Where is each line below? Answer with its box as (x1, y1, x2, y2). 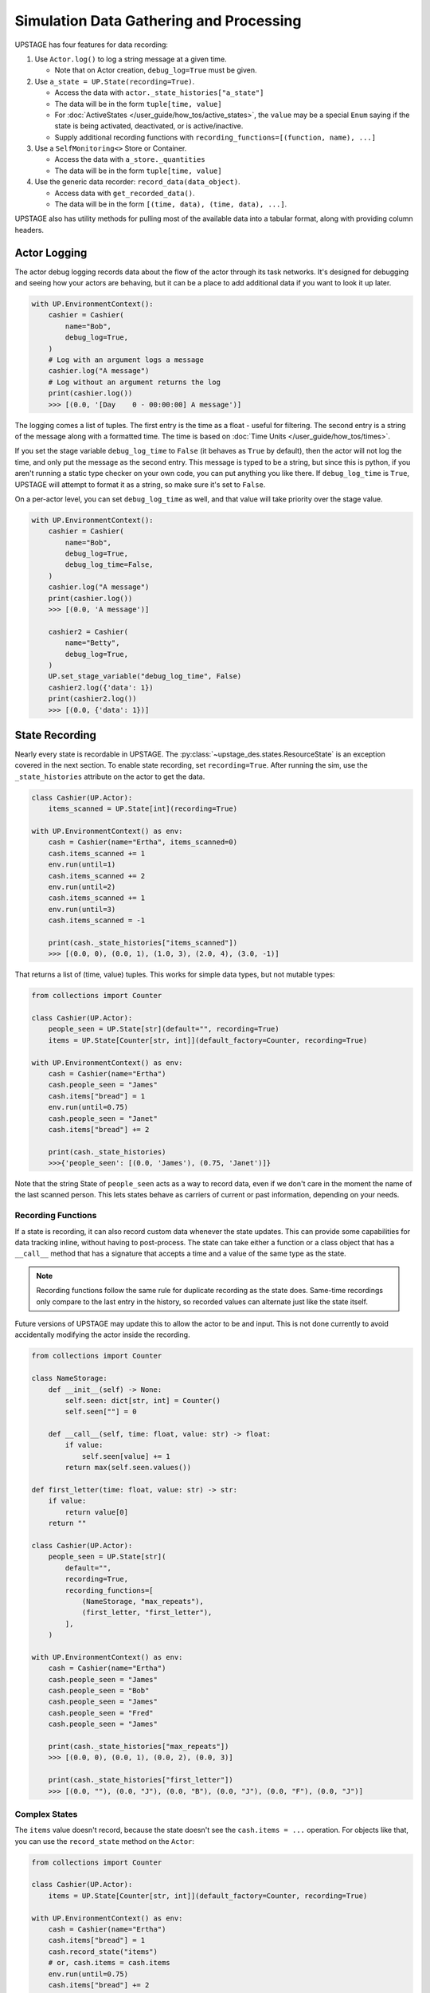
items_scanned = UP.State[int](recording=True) (48, 804, 238, 813)
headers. (14, 225, 44, 234)
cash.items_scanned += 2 (48, 871, 146, 880)
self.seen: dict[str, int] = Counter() (64, 1396, 221, 1405)
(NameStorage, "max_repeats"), (81, 1597, 205, 1606)
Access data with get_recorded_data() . (54, 188, 195, 198)
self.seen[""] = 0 (64, 1407, 137, 1417)
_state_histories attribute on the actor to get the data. (14, 772, 205, 781)
